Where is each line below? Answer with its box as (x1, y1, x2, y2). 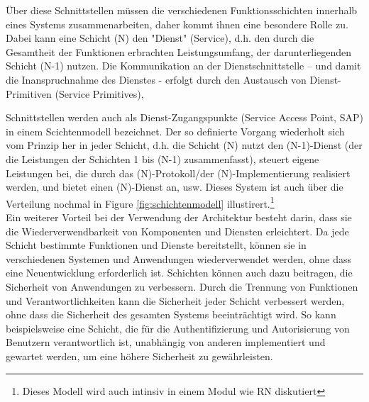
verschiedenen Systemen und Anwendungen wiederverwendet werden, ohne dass (6, 251, 351, 266)
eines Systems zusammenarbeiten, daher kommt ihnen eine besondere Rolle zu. (6, 16, 348, 31)
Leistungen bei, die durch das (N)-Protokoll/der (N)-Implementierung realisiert (6, 165, 351, 180)
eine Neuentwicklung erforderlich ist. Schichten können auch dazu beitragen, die (6, 265, 353, 280)
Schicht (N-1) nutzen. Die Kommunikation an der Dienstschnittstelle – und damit (6, 58, 361, 73)
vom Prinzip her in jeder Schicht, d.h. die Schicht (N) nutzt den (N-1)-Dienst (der (6, 138, 363, 152)
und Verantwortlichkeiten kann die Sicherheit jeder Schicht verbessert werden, (6, 293, 345, 308)
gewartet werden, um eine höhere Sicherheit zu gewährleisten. (6, 348, 273, 363)
